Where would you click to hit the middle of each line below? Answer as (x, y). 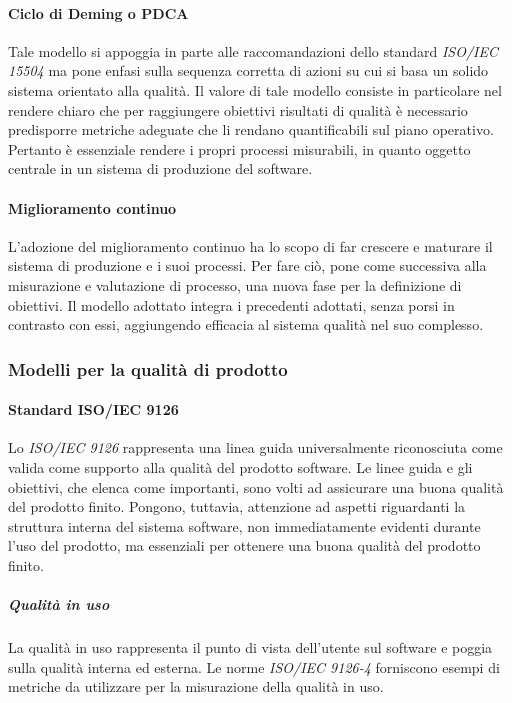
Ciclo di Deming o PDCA (98, 12)
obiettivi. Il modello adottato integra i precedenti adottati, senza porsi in (231, 304)
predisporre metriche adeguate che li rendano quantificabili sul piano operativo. (251, 129)
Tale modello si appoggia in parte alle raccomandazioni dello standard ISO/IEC (253, 50)
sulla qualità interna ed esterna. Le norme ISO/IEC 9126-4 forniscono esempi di (254, 666)
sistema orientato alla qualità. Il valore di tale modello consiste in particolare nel (255, 89)
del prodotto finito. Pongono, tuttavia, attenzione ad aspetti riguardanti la (237, 506)
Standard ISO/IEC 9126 (93, 409)
